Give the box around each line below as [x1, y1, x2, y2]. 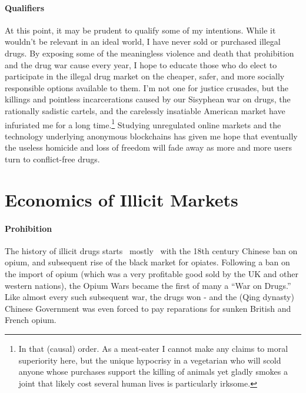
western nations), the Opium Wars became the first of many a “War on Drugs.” [5, 279, 291, 291]
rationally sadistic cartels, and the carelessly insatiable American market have [5, 104, 285, 116]
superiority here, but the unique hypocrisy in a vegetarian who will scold [18, 354, 281, 366]
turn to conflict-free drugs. [5, 152, 100, 165]
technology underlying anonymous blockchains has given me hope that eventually [5, 129, 298, 142]
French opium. [5, 314, 56, 326]
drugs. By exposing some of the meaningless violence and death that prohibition [5, 46, 294, 59]
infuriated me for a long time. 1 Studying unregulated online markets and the [5, 116, 281, 131]
